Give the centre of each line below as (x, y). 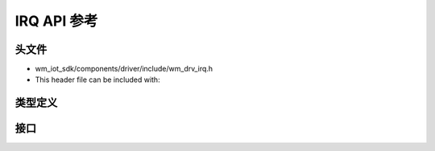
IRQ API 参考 (56, 21)
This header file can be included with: (97, 80)
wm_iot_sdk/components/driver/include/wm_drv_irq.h (124, 69)
